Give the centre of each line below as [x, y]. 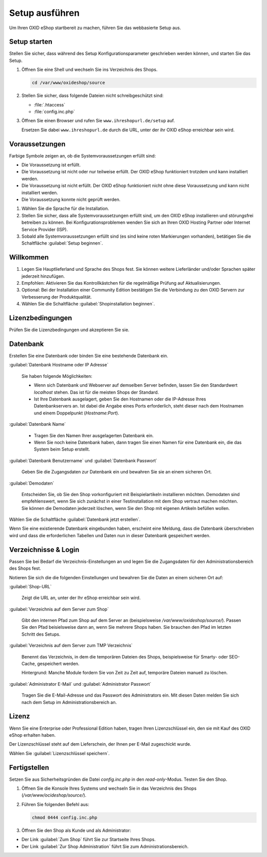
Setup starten [31, 42]
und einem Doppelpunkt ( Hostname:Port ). [77, 413]
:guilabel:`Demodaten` [32, 483]
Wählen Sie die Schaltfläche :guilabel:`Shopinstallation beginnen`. [88, 304]
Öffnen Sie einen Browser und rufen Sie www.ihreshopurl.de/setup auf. [98, 121]
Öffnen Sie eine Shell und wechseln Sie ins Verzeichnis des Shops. [89, 70]
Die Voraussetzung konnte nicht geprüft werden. [71, 200]
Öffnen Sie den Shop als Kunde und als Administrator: [76, 830]
